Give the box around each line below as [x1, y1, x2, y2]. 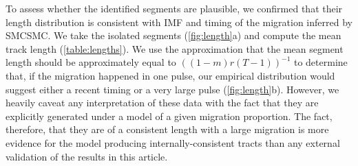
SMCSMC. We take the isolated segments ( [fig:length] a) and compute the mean [6, 28, 341, 43]
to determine [293, 55, 348, 69]
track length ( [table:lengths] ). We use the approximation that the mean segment [6, 41, 344, 56]
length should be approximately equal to [6, 55, 176, 69]
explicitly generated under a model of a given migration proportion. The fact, [6, 108, 333, 123]
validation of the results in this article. [6, 149, 168, 163]
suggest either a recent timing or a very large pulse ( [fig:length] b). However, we [6, 82, 339, 96]
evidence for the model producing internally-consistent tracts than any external [6, 135, 340, 150]
